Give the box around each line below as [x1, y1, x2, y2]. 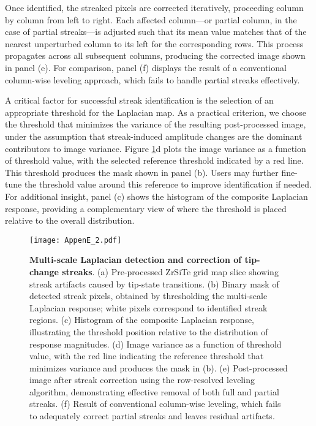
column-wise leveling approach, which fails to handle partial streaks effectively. [5, 73, 300, 86]
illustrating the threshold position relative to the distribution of [29, 325, 268, 338]
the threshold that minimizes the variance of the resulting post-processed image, [5, 118, 306, 131]
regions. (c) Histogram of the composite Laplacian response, [29, 313, 255, 326]
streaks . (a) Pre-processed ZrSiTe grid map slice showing [62, 265, 279, 278]
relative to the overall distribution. [5, 214, 135, 227]
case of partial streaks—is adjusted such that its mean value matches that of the [5, 25, 307, 38]
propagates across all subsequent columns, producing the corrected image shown [5, 49, 306, 62]
